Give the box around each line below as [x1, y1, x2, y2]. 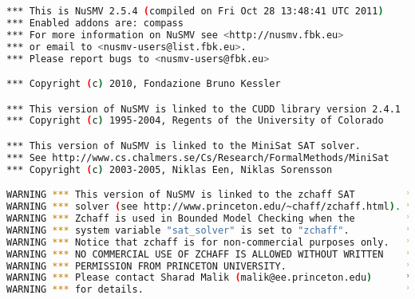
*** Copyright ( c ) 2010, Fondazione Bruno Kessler [6, 78, 281, 90]
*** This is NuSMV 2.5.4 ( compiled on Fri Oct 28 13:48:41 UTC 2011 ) [6, 6, 384, 17]
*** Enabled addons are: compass [6, 17, 184, 29]
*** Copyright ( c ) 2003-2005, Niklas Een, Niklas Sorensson [6, 163, 333, 175]
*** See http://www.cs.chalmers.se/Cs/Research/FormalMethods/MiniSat [6, 151, 389, 163]
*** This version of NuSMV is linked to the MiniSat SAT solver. [6, 140, 361, 151]
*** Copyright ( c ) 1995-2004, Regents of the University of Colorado [6, 115, 384, 127]
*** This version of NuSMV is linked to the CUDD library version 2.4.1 [6, 103, 401, 115]
